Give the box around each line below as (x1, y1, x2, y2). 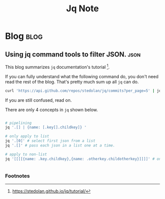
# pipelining (5, 120, 32, 125)
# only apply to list (5, 134, 50, 139)
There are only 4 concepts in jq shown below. (5, 107, 98, 113)
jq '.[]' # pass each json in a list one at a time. (5, 143, 115, 148)
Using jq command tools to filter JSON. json (5, 50, 141, 58)
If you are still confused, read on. (5, 97, 72, 103)
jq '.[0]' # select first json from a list (5, 139, 96, 143)
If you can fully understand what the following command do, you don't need (5, 73, 159, 79)
